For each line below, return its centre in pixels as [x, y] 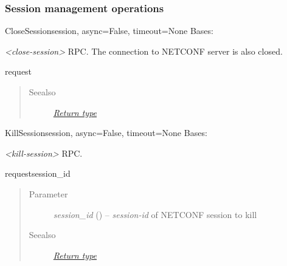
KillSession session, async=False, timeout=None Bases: [106, 133]
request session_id [38, 173]
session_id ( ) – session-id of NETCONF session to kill [155, 214]
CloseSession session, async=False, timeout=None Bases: [109, 31]
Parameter [48, 193]
